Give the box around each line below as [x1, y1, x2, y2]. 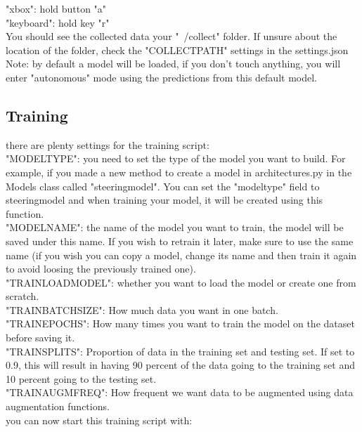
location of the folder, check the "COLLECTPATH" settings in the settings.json [6, 42, 349, 57]
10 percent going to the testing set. [6, 371, 157, 386]
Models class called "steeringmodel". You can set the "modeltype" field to [6, 178, 320, 193]
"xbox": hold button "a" [6, 1, 107, 15]
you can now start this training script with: [6, 412, 193, 427]
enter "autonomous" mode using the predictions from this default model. [6, 70, 317, 84]
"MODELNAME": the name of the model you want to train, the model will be [6, 220, 344, 235]
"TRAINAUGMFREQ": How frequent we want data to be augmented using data [6, 385, 354, 400]
